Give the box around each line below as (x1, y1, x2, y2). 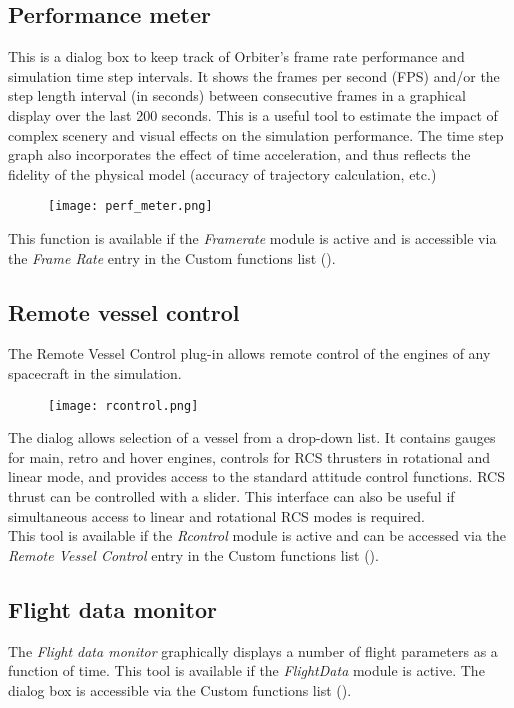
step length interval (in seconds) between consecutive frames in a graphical (8, 85, 466, 106)
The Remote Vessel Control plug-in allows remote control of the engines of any (8, 343, 491, 364)
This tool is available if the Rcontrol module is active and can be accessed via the (8, 525, 507, 546)
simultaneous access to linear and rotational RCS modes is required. (8, 505, 425, 526)
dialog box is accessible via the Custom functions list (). (8, 679, 352, 700)
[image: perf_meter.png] (48, 199, 213, 214)
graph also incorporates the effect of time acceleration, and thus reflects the (8, 144, 471, 165)
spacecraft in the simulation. (8, 363, 182, 383)
